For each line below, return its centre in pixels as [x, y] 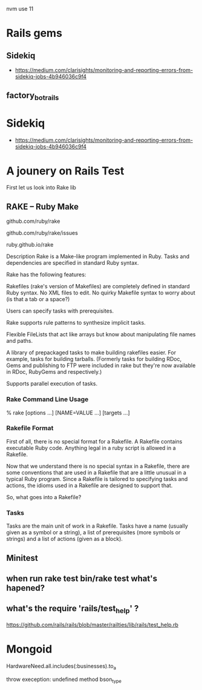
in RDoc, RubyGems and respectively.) [54, 372]
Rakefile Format [30, 428]
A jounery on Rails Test [65, 171]
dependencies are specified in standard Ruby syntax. [73, 263]
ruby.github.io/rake [30, 245]
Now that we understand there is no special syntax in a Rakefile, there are [98, 466]
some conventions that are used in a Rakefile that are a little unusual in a [96, 473]
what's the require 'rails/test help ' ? [73, 609]
